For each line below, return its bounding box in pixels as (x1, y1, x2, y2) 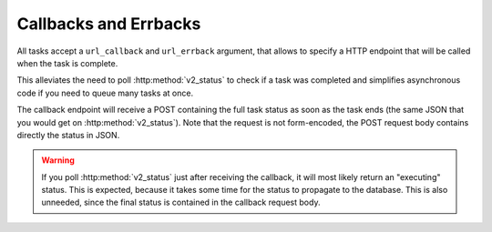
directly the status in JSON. (16, 129, 120, 140)
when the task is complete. (16, 57, 118, 68)
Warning (41, 155, 75, 166)
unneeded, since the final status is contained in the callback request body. (41, 197, 321, 208)
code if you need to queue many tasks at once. (16, 87, 194, 98)
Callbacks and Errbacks (16, 14, 201, 34)
